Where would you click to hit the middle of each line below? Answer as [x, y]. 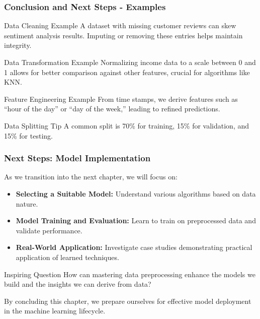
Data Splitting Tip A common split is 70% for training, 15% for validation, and [127, 125]
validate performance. [49, 230]
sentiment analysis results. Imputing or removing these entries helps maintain [123, 35]
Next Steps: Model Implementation [77, 158]
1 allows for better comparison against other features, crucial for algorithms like [127, 72]
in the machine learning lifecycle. [55, 311]
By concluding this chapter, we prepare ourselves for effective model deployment [128, 301]
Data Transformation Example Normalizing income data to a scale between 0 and [130, 62]
